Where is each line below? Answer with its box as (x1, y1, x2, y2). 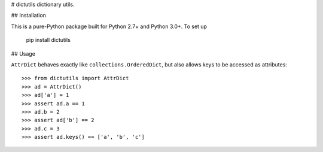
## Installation (11, 12, 46, 19)
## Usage (11, 50, 36, 57)
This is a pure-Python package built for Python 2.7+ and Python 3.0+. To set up (11, 23, 208, 30)
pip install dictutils (26, 37, 71, 44)
